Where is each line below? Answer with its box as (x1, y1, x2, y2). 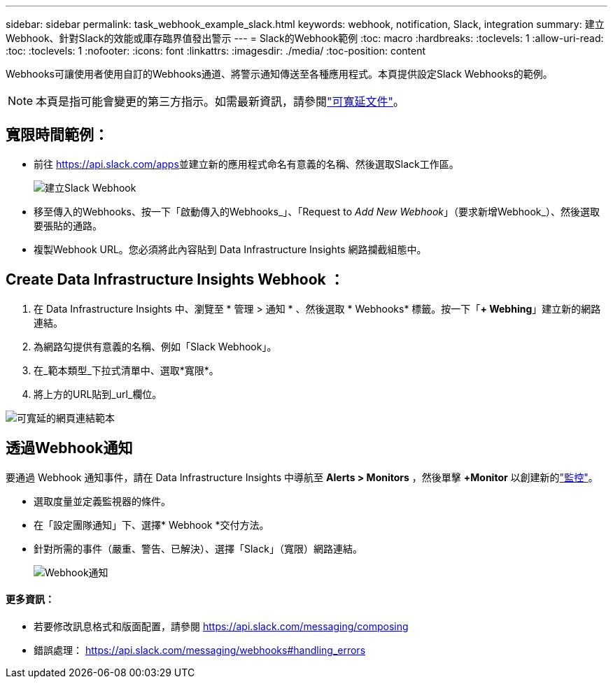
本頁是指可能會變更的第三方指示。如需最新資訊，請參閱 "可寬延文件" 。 (36, 94, 405, 108)
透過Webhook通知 (6, 439, 133, 457)
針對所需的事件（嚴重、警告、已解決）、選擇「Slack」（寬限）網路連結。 (34, 542, 362, 555)
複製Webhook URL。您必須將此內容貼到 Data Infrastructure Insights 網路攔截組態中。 (34, 243, 427, 255)
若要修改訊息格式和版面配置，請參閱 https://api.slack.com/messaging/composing (34, 620, 409, 632)
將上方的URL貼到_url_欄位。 (34, 387, 162, 400)
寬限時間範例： (6, 126, 108, 144)
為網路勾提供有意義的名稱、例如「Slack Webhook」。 (34, 340, 277, 352)
